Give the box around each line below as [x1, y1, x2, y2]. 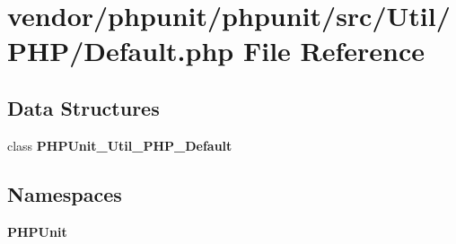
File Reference [242, 32, 425, 69]
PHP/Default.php [7, 32, 234, 69]
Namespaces [7, 179, 122, 207]
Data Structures [7, 93, 160, 121]
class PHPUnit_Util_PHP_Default [7, 135, 232, 154]
